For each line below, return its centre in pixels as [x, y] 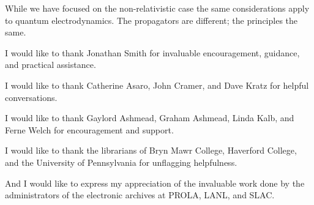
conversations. [31, 97]
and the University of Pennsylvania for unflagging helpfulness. [121, 162]
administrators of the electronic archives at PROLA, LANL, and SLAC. [140, 195]
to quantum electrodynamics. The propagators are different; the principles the [151, 20]
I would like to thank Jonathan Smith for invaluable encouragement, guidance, [152, 52]
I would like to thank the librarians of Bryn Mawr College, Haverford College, [151, 150]
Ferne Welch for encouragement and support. [89, 129]
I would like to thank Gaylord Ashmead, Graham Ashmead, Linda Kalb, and [150, 118]
